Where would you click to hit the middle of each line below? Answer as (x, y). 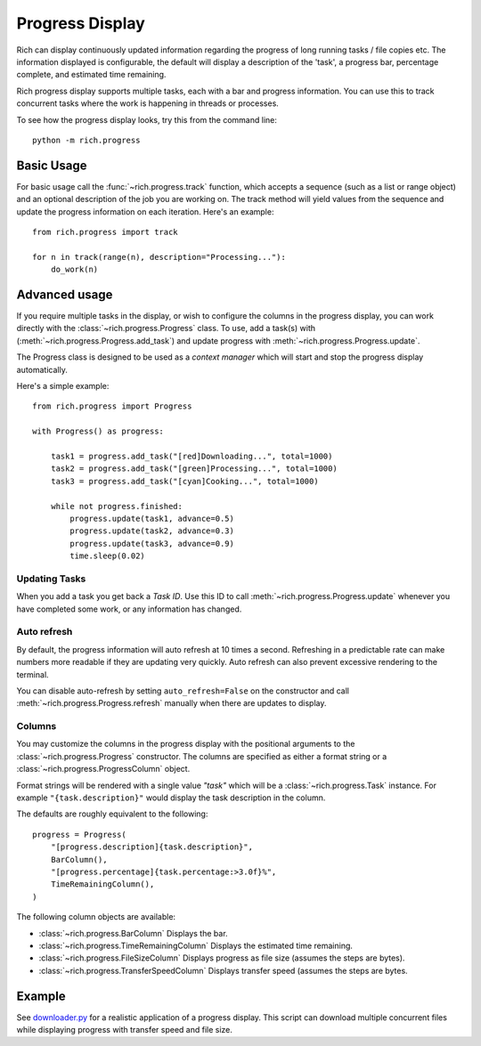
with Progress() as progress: (98, 431)
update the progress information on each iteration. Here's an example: (145, 211)
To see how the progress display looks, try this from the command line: (147, 119)
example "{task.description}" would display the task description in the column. (171, 798)
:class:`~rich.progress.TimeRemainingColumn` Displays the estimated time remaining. (196, 945)
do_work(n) (74, 270)
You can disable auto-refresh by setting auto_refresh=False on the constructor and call (183, 691)
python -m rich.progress (86, 140)
